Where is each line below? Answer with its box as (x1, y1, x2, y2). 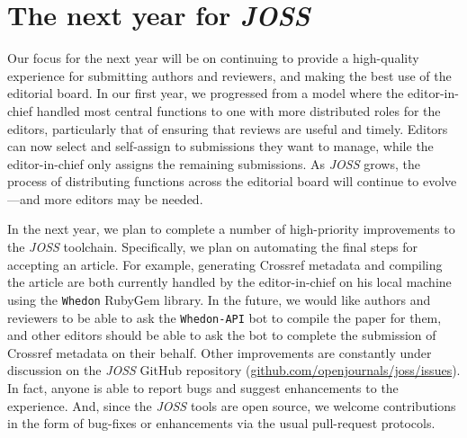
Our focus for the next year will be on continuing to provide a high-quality (7, 49, 419, 67)
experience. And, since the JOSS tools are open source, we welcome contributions (7, 396, 456, 415)
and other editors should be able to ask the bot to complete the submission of (7, 326, 436, 344)
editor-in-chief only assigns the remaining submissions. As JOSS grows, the (7, 154, 420, 173)
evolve (422, 172, 457, 191)
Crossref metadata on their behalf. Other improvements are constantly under (7, 343, 432, 362)
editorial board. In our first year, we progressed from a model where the (7, 84, 404, 103)
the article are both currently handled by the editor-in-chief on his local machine (7, 273, 452, 291)
